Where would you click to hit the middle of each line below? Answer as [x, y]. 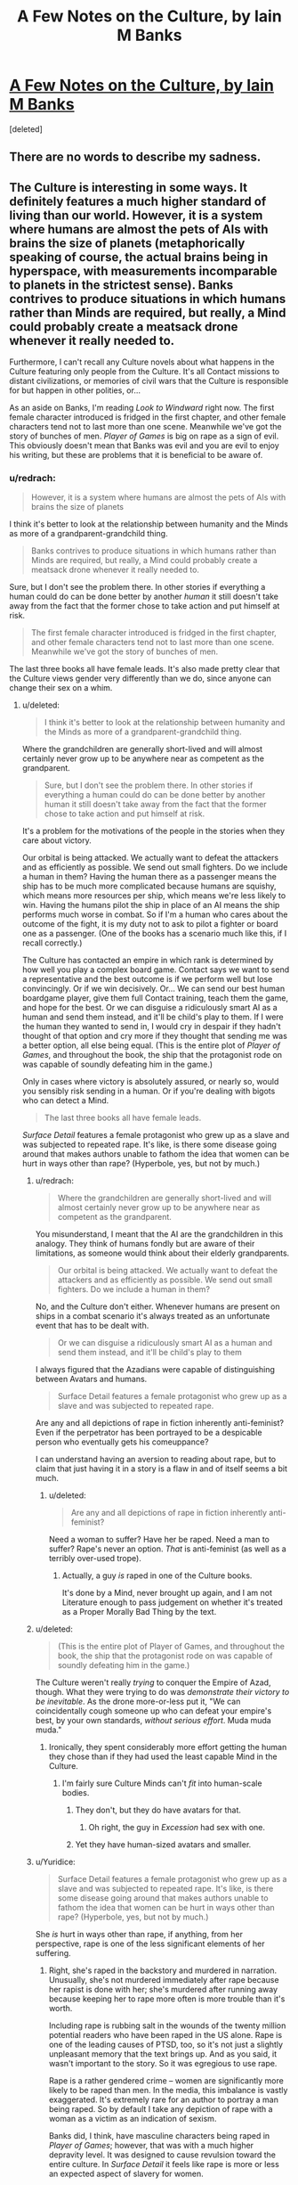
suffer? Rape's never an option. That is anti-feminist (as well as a [167, 1549]
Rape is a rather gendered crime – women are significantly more [166, 2081]
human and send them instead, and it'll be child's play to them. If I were [153, 1017]
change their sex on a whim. [61, 688]
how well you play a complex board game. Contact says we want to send [156, 970]
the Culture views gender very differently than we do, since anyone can [140, 678]
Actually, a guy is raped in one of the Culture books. [157, 1575]
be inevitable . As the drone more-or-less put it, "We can [138, 1702]
